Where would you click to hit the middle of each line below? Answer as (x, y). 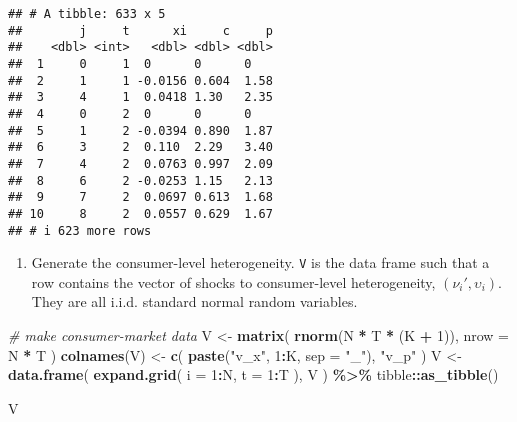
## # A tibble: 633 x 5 (87, 14)
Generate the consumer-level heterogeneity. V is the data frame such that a (260, 262)
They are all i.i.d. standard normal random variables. (194, 301)
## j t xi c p (140, 30)
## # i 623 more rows (80, 230)
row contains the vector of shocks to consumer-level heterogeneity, (233, 281)
